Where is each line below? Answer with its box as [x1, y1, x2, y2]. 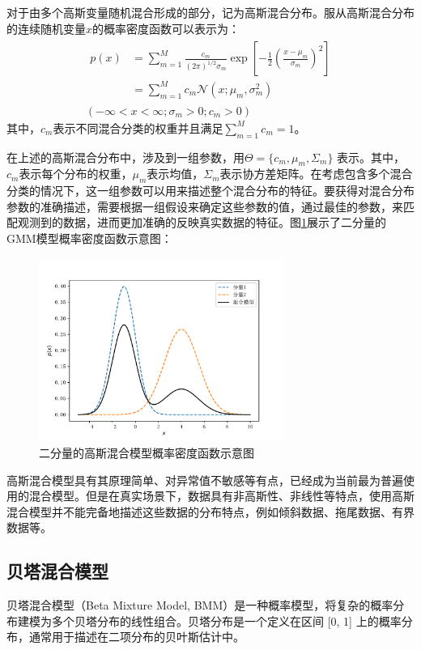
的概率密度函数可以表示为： [92, 19, 240, 36]
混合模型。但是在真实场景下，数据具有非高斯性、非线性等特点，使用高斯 [28, 487, 415, 504]
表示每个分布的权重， [19, 165, 133, 182]
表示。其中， [337, 148, 406, 165]
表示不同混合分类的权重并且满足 [53, 119, 223, 136]
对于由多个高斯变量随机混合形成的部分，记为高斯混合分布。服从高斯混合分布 [6, 4, 415, 20]
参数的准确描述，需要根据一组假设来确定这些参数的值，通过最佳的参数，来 [6, 198, 403, 215]
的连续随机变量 [6, 19, 86, 36]
